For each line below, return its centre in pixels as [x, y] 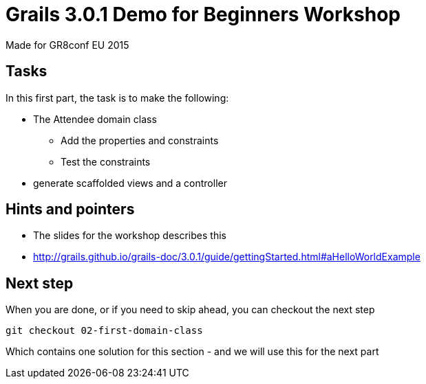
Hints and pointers [70, 210]
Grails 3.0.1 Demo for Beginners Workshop [203, 14]
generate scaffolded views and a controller [130, 183]
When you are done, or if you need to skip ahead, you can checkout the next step [190, 310]
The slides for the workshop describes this [130, 236]
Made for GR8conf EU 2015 [67, 45]
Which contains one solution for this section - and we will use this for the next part [192, 352]
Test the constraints [106, 161]
